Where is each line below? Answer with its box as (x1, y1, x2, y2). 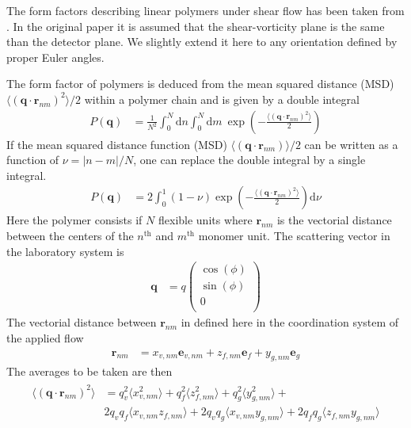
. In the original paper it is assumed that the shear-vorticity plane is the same (6, 17, 385, 34)
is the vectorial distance (276, 212, 392, 228)
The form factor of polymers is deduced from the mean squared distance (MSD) (6, 75, 394, 92)
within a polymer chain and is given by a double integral (84, 90, 360, 107)
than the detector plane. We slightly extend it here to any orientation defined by (6, 33, 398, 50)
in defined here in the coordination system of (181, 314, 399, 331)
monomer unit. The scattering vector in (198, 227, 390, 243)
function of (6, 151, 59, 168)
